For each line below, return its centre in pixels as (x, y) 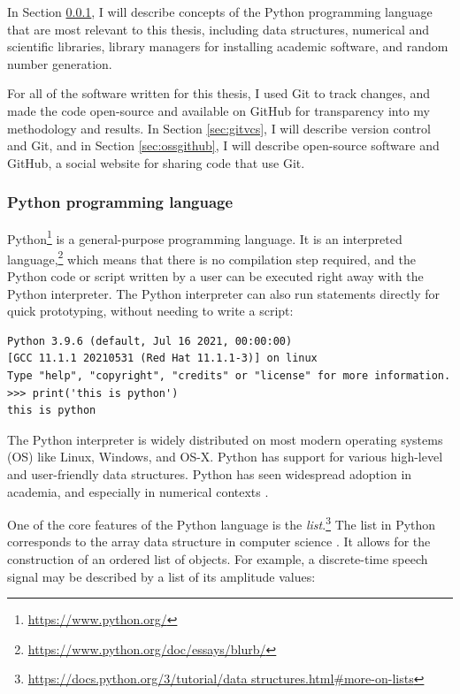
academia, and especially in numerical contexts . (138, 491)
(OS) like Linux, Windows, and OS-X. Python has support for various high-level (225, 457)
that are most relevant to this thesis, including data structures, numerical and (218, 29)
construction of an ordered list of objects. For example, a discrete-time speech (218, 559)
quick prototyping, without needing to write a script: (150, 311)
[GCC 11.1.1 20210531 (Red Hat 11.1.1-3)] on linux (162, 358)
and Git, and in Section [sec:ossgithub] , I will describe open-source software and (223, 145)
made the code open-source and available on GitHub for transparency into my (218, 110)
